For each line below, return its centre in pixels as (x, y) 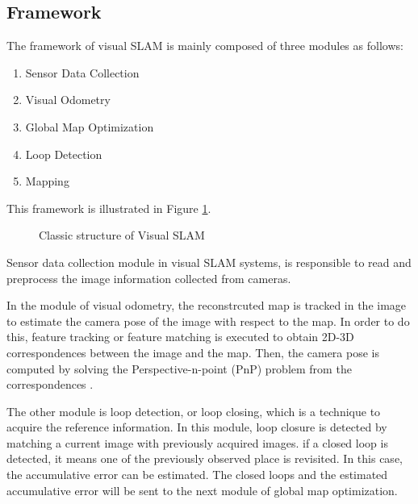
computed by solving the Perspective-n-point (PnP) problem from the (179, 368)
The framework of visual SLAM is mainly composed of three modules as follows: (205, 46)
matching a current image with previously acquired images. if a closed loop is (197, 442)
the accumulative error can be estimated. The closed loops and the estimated (197, 475)
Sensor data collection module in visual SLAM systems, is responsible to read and (209, 262)
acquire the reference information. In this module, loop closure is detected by (197, 427)
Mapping (47, 181)
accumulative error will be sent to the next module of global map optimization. (202, 490)
